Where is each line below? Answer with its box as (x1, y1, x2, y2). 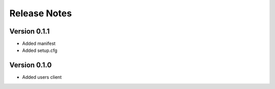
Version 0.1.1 (9, 27, 50, 36)
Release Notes (9, 8, 72, 19)
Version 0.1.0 (9, 61, 52, 70)
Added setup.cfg (22, 47, 58, 53)
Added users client (22, 74, 62, 80)
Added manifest (22, 41, 56, 47)
